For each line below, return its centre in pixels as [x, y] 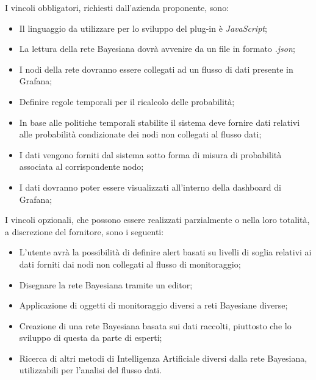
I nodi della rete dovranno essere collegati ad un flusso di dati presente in [156, 69]
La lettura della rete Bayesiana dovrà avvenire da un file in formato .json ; [157, 49]
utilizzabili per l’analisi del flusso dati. [91, 370]
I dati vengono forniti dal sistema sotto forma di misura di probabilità [150, 154]
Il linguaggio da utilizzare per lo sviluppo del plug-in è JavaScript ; [143, 28]
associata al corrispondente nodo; [81, 166]
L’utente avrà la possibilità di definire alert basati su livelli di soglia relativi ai [165, 252]
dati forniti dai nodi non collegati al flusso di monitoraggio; [130, 264]
